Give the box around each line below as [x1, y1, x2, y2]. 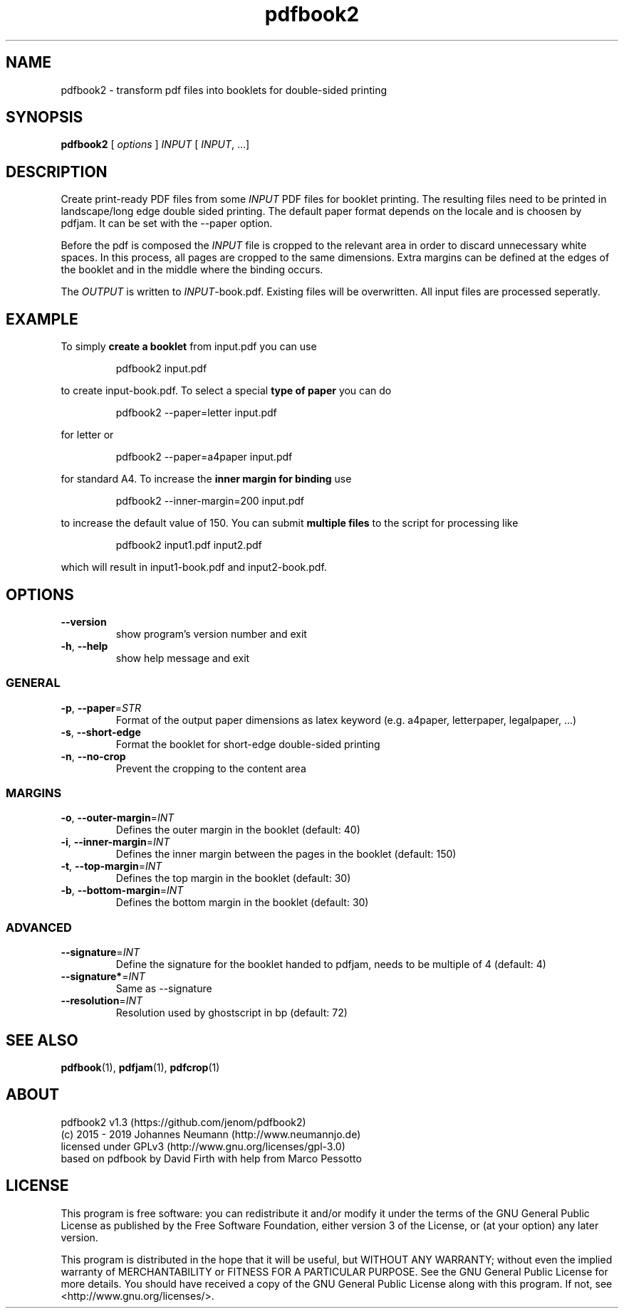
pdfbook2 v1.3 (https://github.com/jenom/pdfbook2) [61, 1115, 306, 1128]
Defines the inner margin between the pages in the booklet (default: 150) [115, 848, 457, 861]
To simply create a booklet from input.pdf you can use [61, 340, 317, 353]
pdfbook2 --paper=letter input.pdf [115, 406, 277, 419]
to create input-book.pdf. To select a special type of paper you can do [61, 384, 392, 397]
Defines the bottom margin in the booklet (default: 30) [115, 896, 369, 909]
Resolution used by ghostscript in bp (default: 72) [115, 1006, 348, 1019]
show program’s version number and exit [115, 627, 307, 640]
